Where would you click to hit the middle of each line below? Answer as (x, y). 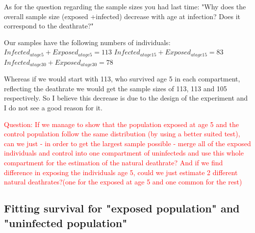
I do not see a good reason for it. (53, 108)
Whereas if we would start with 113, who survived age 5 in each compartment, (122, 79)
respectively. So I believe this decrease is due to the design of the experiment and (126, 98)
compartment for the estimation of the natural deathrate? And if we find (114, 163)
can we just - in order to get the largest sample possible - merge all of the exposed (127, 143)
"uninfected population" (66, 222)
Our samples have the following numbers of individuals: (87, 42)
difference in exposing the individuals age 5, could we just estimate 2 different (121, 172)
